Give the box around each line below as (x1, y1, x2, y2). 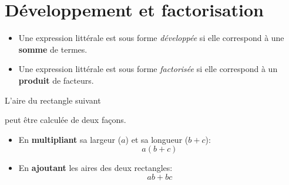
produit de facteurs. (18, 74, 94, 86)
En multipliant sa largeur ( (18, 133, 122, 145)
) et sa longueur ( (125, 133, 189, 145)
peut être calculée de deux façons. (5, 114, 126, 126)
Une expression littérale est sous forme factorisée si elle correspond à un (18, 63, 278, 75)
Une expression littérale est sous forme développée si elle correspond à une (18, 32, 284, 44)
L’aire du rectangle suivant (5, 94, 101, 106)
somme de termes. (18, 43, 88, 55)
